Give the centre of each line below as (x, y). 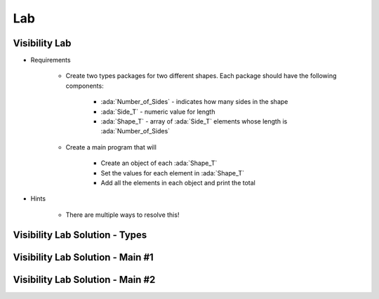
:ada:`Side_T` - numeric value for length (158, 112)
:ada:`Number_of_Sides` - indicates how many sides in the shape (194, 102)
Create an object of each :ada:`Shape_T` (159, 163)
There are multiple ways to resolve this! (122, 215)
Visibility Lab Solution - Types (80, 235)
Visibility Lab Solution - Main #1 (83, 257)
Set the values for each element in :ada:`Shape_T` (173, 173)
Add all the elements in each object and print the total (178, 182)
